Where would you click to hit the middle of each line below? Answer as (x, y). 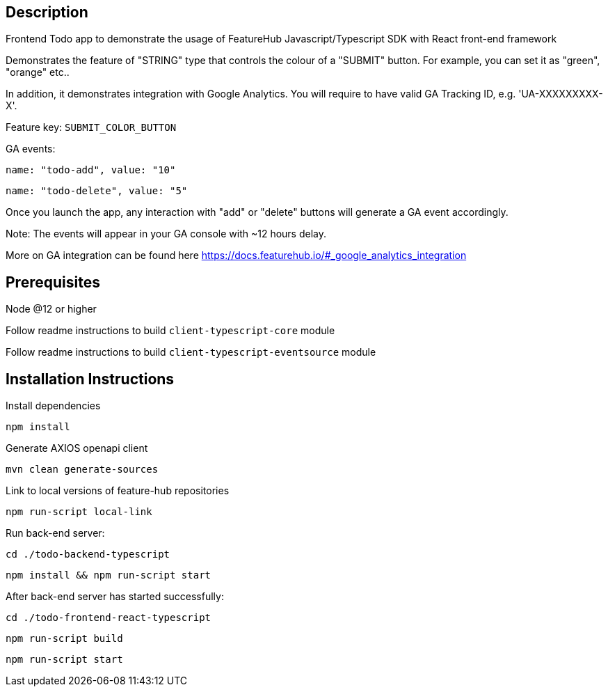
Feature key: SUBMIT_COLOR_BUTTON (91, 127)
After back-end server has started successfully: (115, 597)
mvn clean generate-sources (82, 470)
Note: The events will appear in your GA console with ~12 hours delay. (166, 234)
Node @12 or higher (51, 309)
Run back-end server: (55, 533)
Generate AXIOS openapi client (77, 448)
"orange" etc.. (38, 72)
